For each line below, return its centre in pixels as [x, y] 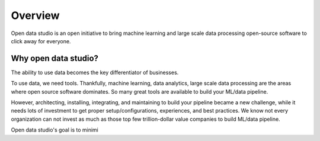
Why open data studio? [55, 58]
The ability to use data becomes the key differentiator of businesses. [95, 72]
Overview [35, 15]
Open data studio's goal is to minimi [55, 130]
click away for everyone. [41, 41]
